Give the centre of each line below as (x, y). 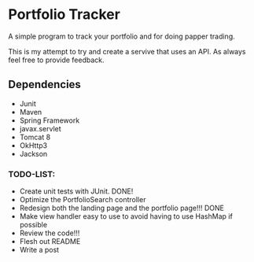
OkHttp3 (33, 145)
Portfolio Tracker (64, 15)
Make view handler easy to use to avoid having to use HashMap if (126, 216)
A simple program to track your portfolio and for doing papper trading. (122, 36)
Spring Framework (50, 120)
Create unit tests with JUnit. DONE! (76, 191)
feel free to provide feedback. (56, 60)
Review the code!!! (50, 233)
